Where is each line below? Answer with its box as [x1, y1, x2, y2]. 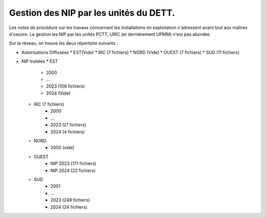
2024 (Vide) [46, 90, 71, 96]
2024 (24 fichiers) [50, 204, 88, 210]
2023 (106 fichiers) [46, 83, 85, 89]
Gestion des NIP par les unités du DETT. [9, 7, 175, 18]
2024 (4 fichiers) [50, 129, 85, 135]
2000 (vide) [50, 145, 75, 151]
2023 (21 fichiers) [50, 122, 86, 128]
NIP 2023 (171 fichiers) [50, 161, 97, 166]
